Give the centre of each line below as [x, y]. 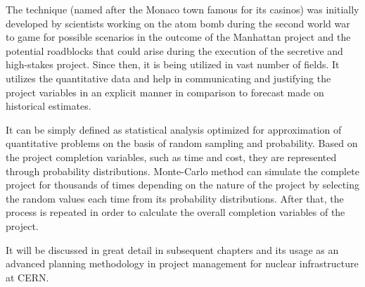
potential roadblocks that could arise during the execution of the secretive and [174, 50]
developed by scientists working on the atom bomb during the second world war [178, 23]
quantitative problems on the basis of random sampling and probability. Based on [182, 143]
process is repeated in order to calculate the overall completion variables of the [175, 212]
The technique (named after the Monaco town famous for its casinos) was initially [182, 9]
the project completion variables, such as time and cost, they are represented [171, 157]
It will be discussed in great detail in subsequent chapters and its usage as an [172, 249]
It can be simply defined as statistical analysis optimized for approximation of [174, 129]
